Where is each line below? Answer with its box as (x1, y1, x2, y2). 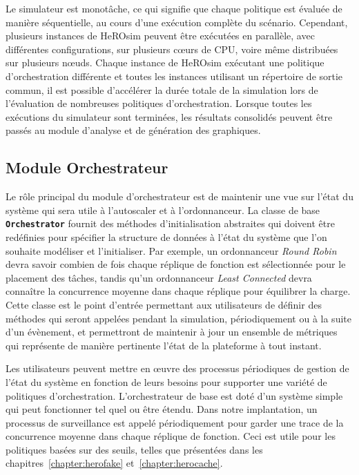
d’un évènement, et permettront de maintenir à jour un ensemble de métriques (6, 324, 338, 339)
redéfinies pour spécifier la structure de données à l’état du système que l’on (6, 229, 327, 244)
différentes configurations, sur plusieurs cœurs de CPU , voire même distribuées (6, 41, 338, 56)
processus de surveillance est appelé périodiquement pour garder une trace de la (6, 415, 344, 429)
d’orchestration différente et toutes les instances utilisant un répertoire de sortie (6, 68, 343, 83)
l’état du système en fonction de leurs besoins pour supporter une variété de (6, 374, 327, 389)
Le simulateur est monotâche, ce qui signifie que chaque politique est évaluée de (6, 1, 342, 15)
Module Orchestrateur (6, 157, 168, 178)
